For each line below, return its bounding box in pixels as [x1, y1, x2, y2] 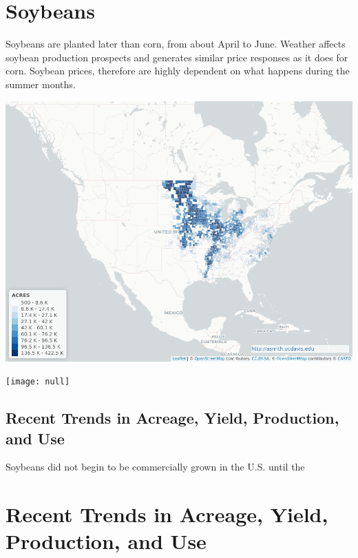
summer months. [6, 76, 76, 91]
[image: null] [6, 377, 70, 387]
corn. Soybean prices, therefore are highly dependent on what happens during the [6, 63, 350, 78]
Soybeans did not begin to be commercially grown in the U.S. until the [6, 459, 305, 474]
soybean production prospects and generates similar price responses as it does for [6, 50, 348, 64]
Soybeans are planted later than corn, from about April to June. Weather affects [6, 37, 346, 51]
